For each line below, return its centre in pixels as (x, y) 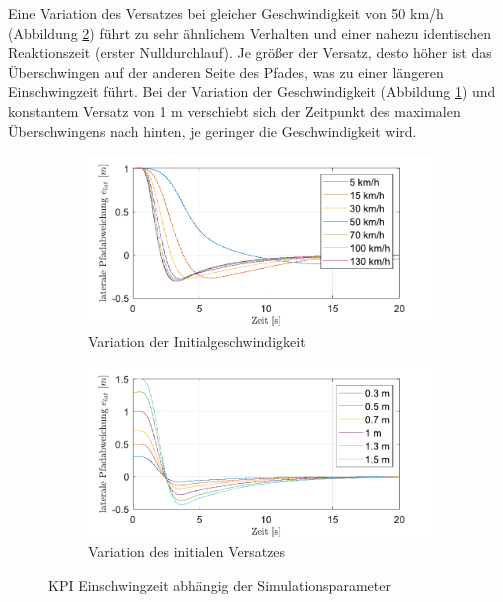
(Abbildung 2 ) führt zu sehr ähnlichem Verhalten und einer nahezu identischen (249, 32)
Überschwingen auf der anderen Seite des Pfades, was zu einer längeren (226, 71)
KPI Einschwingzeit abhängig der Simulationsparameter (219, 584)
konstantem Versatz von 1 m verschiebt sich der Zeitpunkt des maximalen (234, 110)
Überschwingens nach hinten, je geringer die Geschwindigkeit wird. (212, 130)
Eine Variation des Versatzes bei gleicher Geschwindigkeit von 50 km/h (226, 13)
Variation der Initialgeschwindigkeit (197, 340)
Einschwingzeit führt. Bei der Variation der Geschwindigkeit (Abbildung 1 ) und (252, 91)
